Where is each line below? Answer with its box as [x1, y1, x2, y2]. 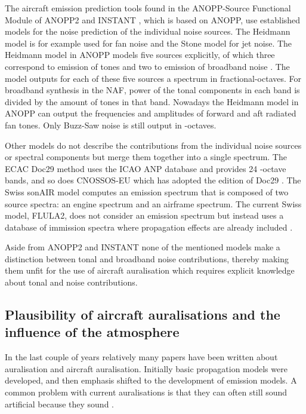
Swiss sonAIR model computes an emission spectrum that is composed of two [5, 185, 289, 198]
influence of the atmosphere [5, 323, 180, 341]
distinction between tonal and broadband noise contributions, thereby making [5, 252, 289, 265]
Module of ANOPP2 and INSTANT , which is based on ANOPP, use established [5, 13, 301, 26]
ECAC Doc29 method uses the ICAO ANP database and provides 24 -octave [5, 162, 286, 174]
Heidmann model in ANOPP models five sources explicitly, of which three [5, 48, 275, 61]
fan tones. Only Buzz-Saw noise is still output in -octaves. [5, 118, 217, 131]
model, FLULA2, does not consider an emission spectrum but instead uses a [5, 209, 284, 222]
